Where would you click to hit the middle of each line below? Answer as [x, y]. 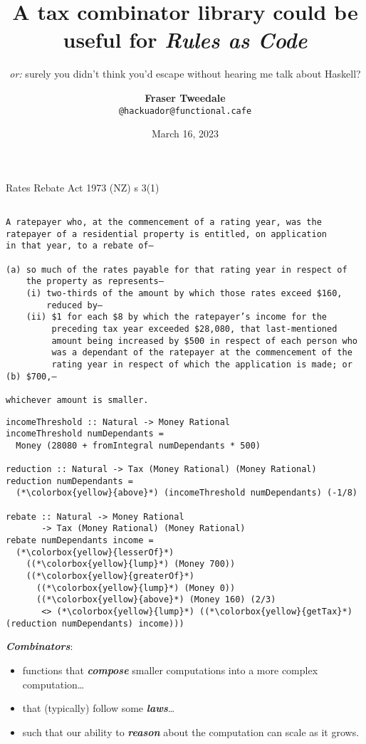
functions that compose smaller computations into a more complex [170, 670]
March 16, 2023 [185, 133]
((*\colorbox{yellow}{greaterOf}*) [110, 576]
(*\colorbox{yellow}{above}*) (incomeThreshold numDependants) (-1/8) [187, 493]
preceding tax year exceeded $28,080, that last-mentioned [194, 329]
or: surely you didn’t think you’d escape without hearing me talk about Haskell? [185, 74]
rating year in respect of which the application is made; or [202, 364]
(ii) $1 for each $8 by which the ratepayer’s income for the [177, 317]
